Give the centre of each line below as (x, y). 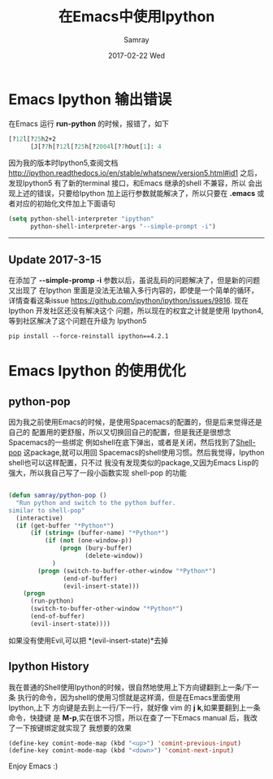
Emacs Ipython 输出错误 (90, 99)
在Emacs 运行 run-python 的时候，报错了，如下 (89, 124)
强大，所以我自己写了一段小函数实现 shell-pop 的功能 (97, 473)
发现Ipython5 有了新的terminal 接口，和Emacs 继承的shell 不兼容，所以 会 (132, 183)
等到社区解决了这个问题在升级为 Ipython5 (78, 321)
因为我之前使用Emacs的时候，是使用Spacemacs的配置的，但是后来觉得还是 (135, 422)
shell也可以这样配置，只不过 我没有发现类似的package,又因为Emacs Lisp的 (134, 463)
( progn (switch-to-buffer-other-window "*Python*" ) (127, 571)
